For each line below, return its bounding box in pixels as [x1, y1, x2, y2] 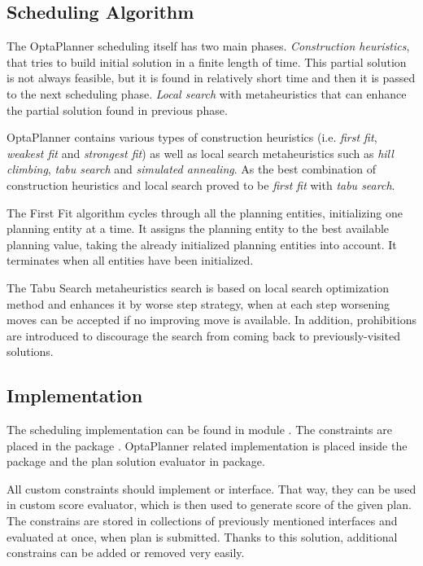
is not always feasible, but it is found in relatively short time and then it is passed [7, 69, 416, 86]
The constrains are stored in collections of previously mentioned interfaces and [7, 512, 398, 529]
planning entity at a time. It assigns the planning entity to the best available [7, 220, 390, 237]
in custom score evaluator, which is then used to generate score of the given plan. [7, 496, 412, 513]
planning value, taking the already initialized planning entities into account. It [7, 235, 397, 252]
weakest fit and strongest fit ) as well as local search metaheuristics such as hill [7, 144, 394, 161]
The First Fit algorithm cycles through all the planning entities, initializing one [7, 204, 403, 221]
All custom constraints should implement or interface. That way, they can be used [7, 480, 416, 497]
